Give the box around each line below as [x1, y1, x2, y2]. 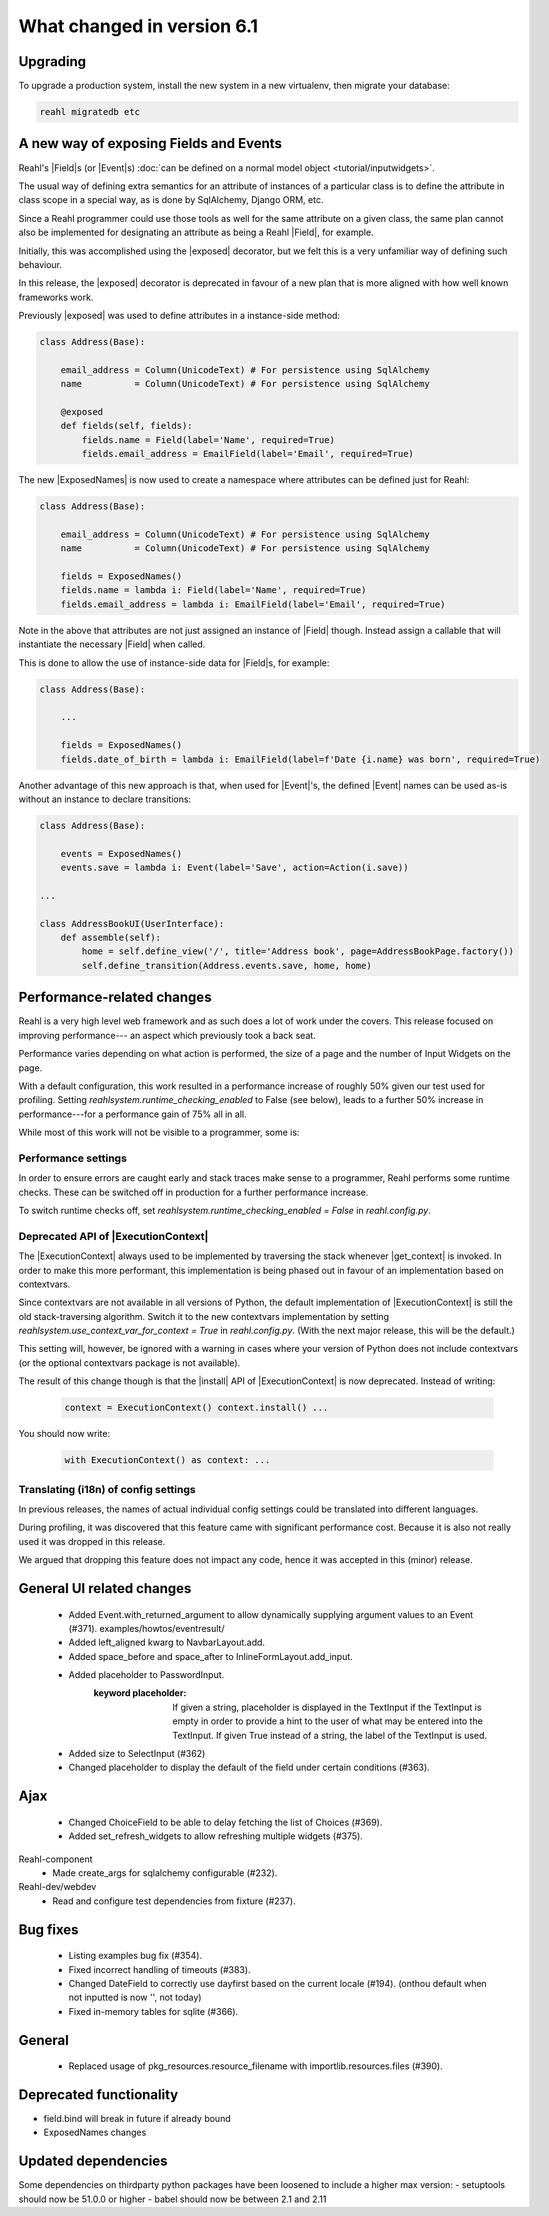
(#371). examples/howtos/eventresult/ [68, 1622, 225, 1634]
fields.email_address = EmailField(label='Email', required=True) [81, 448, 415, 460]
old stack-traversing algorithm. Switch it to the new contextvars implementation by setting [18, 1310, 390, 1322]
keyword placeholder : [93, 1687, 187, 1699]
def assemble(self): [60, 932, 162, 944]
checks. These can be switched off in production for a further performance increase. [18, 1186, 369, 1198]
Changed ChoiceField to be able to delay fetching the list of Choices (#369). [68, 1816, 383, 1828]
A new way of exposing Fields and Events [18, 135, 282, 152]
